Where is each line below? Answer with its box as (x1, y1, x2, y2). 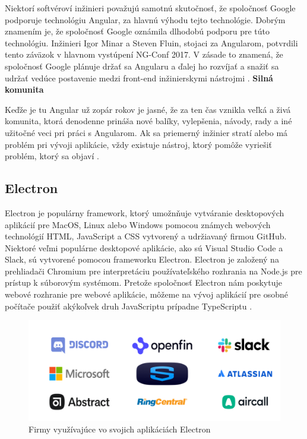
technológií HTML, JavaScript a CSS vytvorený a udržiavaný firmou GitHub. (5, 230, 287, 242)
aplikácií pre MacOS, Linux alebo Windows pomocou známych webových (5, 218, 271, 230)
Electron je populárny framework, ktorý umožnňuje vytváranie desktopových (5, 206, 284, 219)
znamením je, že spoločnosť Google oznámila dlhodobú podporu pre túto (5, 25, 270, 37)
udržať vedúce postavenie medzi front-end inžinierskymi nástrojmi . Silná (5, 71, 273, 84)
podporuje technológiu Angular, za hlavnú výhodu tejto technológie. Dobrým (5, 13, 286, 26)
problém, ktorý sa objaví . (5, 150, 99, 162)
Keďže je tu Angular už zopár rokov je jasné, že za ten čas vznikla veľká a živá (5, 103, 291, 115)
